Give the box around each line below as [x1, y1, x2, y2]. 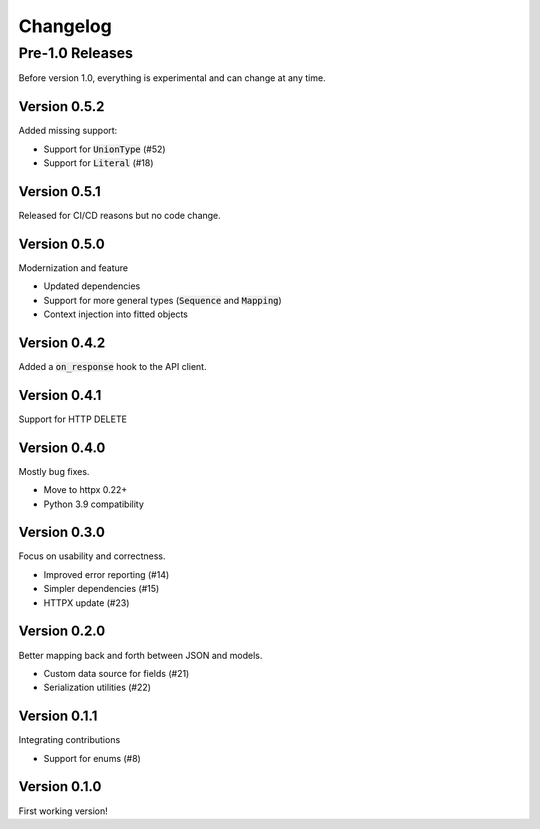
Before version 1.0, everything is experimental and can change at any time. [18, 72, 326, 84]
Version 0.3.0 [18, 524, 105, 541]
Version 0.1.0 [18, 778, 102, 795]
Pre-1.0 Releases [18, 44, 134, 62]
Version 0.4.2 [18, 334, 106, 351]
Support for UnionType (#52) [43, 143, 166, 155]
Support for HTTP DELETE [18, 413, 127, 425]
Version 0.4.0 [18, 439, 106, 456]
